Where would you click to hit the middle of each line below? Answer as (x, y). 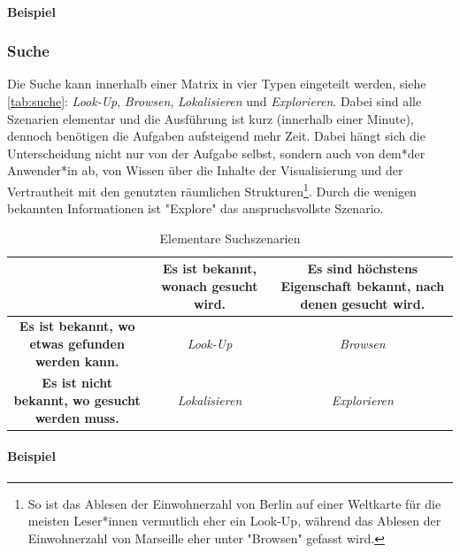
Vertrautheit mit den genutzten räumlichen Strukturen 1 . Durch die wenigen (212, 189)
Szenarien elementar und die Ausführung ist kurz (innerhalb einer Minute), (211, 118)
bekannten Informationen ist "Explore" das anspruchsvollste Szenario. (195, 208)
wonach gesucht (210, 286)
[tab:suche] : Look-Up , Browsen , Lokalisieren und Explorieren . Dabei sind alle (215, 101)
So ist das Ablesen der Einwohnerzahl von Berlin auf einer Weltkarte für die (234, 503)
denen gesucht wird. (363, 303)
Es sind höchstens (363, 269)
